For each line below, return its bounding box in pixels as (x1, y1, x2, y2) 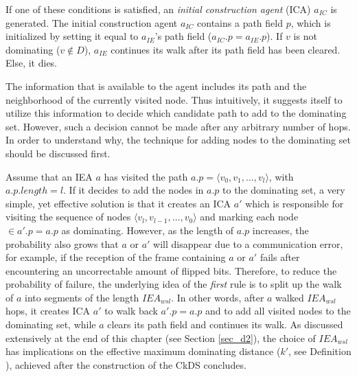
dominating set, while (5, 317, 96, 332)
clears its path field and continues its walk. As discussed (107, 317, 343, 332)
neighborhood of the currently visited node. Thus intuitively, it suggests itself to (5, 92, 343, 106)
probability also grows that (5, 236, 119, 251)
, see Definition (288, 344, 352, 358)
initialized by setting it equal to (5, 29, 139, 43)
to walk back (104, 304, 158, 318)
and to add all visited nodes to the (205, 304, 351, 318)
